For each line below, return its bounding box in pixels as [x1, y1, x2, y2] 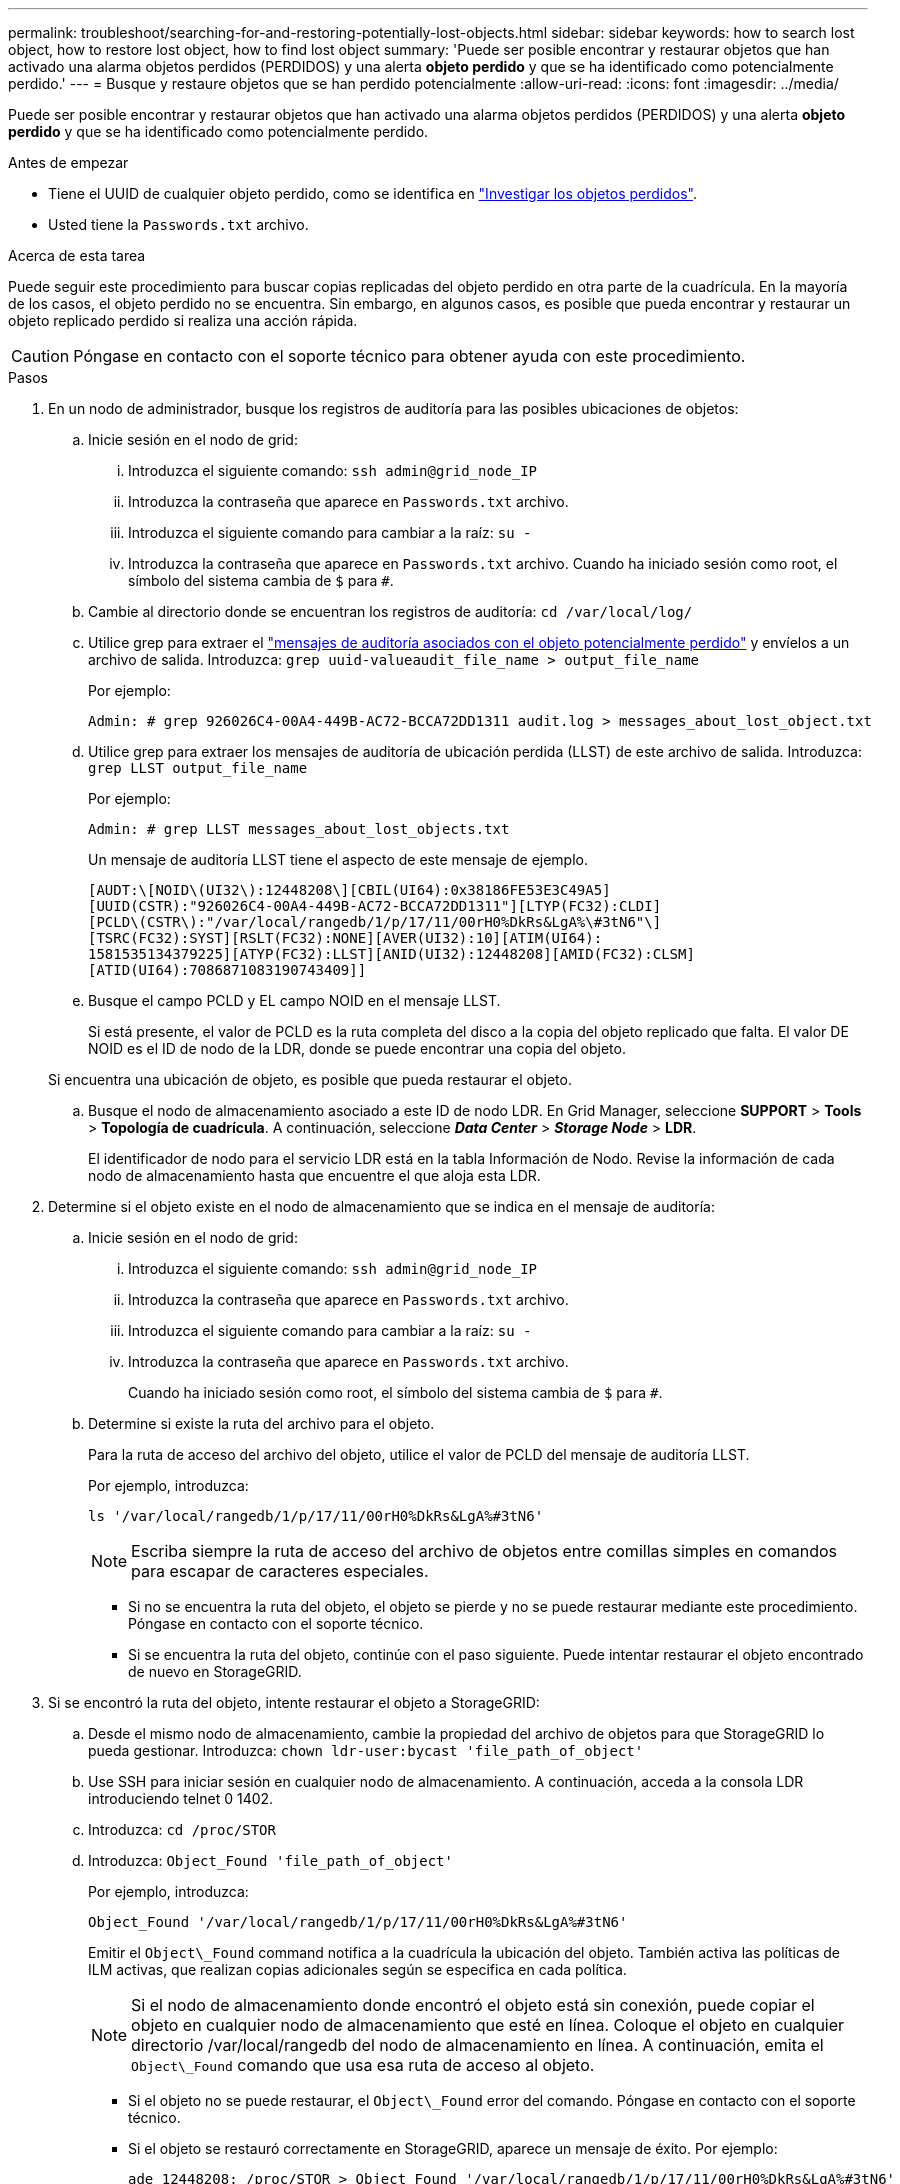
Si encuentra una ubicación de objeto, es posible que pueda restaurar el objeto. [48, 1071, 572, 1088]
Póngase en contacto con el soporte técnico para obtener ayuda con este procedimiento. [73, 346, 746, 366]
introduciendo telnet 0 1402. [88, 1790, 274, 1807]
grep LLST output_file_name [88, 760, 308, 776]
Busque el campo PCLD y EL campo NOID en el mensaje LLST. [88, 992, 501, 1009]
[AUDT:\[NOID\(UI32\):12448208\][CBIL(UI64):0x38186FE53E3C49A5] [88, 882, 611, 898]
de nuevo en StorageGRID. [128, 1663, 302, 1680]
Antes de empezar [8, 154, 129, 171]
